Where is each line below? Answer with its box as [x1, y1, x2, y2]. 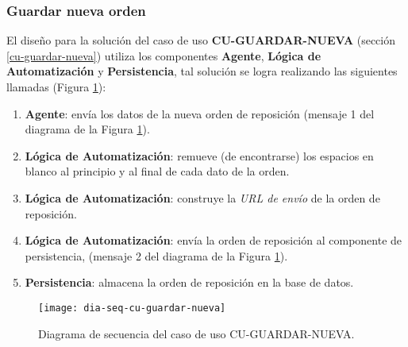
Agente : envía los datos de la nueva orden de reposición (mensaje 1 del [25, 105, 375, 121]
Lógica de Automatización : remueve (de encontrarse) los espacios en [25, 147, 374, 164]
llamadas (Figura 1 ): [6, 79, 106, 94]
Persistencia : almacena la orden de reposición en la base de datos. [25, 274, 354, 291]
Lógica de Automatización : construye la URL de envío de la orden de [25, 189, 380, 206]
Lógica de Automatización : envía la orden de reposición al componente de [25, 232, 402, 249]
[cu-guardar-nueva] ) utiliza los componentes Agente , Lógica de [6, 47, 321, 64]
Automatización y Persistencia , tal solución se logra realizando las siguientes [6, 63, 398, 79]
